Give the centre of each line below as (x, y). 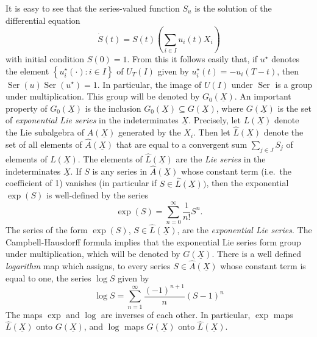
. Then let (212, 132)
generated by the (149, 132)
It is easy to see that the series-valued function (93, 8)
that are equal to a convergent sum (182, 144)
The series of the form (47, 230)
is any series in (120, 171)
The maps (24, 314)
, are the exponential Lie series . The (244, 230)
